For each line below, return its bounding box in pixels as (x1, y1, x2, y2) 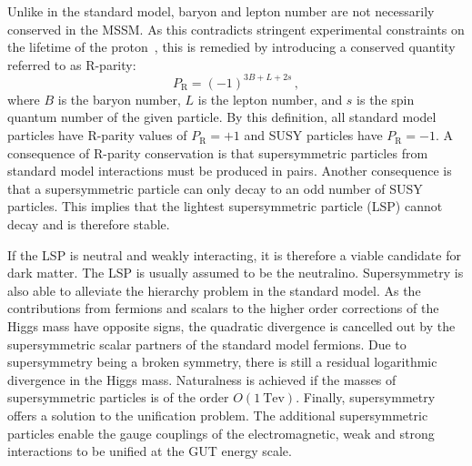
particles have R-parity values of (7, 126, 187, 145)
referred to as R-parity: (7, 55, 136, 74)
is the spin (357, 89, 415, 108)
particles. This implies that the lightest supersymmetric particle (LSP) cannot (7, 197, 443, 216)
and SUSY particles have (244, 126, 383, 145)
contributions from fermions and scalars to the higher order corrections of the (7, 299, 439, 318)
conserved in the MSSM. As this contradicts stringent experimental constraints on (7, 19, 465, 38)
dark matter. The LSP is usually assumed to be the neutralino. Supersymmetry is (7, 263, 464, 282)
